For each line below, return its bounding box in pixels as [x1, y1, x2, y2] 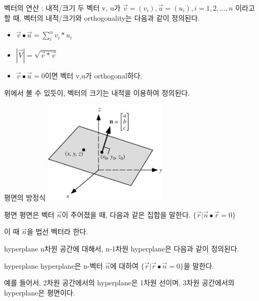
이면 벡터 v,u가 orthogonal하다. [45, 70, 143, 80]
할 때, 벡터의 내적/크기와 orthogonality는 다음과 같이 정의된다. [4, 12, 200, 23]
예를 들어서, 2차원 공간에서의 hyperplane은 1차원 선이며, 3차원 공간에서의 [4, 277, 235, 288]
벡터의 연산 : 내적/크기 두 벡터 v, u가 [4, 3, 121, 13]
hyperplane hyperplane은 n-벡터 [4, 260, 103, 271]
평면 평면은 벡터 [4, 209, 55, 220]
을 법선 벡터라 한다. [26, 226, 88, 237]
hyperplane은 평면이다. [4, 287, 75, 297]
